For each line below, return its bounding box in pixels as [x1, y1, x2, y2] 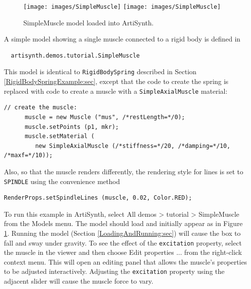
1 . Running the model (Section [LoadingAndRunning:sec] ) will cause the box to [4, 227, 241, 238]
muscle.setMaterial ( [24, 133, 95, 140]
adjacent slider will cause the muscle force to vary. [4, 276, 154, 286]
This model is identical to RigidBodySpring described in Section [4, 66, 197, 77]
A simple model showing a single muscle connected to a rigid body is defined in [4, 34, 241, 44]
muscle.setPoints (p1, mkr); [24, 123, 119, 130]
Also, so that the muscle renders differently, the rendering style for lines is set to [4, 166, 243, 176]
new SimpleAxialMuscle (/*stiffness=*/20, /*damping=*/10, [35, 142, 231, 149]
